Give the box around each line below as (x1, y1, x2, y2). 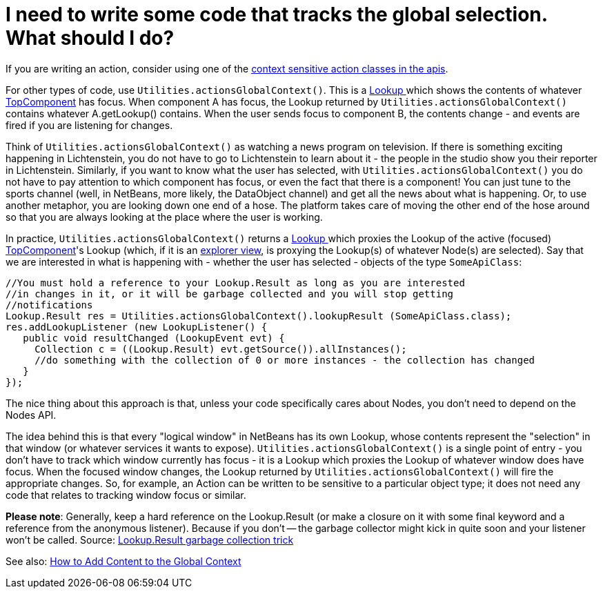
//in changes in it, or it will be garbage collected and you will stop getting (6, 288, 454, 299)
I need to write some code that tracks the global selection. (6, 3, 548, 26)
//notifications (6, 299, 93, 310)
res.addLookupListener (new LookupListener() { (6, 321, 268, 333)
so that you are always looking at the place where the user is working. (6, 210, 323, 223)
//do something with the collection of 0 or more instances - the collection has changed (34, 354, 535, 366)
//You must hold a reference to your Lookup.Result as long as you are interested (6, 277, 465, 288)
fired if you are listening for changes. (6, 119, 173, 131)
